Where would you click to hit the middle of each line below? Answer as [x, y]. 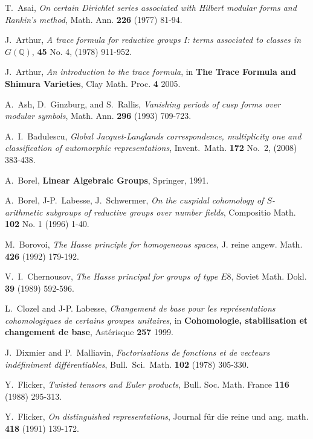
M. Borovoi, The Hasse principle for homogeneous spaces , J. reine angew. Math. [154, 244]
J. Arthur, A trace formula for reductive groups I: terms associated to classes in [153, 40]
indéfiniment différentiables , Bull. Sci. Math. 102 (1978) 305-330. [127, 364]
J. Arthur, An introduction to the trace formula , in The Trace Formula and [150, 72]
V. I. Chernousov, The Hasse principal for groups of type [111, 276]
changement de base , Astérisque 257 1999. [89, 332]
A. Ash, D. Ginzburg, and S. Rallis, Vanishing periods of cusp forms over [143, 104]
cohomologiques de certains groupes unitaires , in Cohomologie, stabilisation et [156, 320]
